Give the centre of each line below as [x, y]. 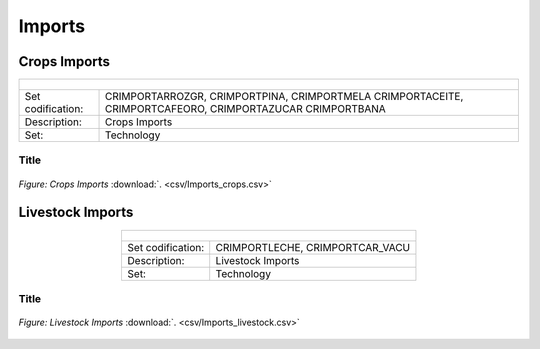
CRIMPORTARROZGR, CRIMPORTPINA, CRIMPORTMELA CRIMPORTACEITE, [284, 97]
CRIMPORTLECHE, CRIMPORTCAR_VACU [312, 247]
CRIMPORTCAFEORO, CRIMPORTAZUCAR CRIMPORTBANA [246, 109]
